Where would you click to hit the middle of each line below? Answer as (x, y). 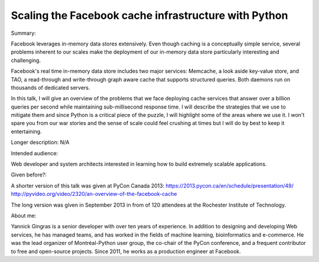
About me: (24, 215)
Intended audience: (35, 153)
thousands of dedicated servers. (51, 87)
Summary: (24, 33)
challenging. (26, 60)
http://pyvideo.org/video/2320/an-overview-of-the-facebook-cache (94, 194)
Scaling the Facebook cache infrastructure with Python (149, 15)
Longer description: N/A (40, 142)
